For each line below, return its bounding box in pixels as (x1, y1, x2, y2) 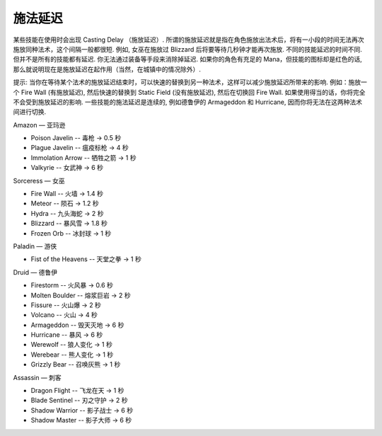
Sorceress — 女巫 (13, 176, 65, 185)
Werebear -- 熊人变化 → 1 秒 (30, 350, 114, 359)
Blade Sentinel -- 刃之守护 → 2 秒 (30, 396, 128, 405)
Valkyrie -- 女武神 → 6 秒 (30, 163, 104, 172)
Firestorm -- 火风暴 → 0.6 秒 (30, 281, 113, 289)
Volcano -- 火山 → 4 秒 (30, 311, 98, 319)
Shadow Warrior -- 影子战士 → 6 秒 (30, 406, 134, 414)
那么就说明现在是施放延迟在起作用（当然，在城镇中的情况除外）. (13, 64, 202, 74)
